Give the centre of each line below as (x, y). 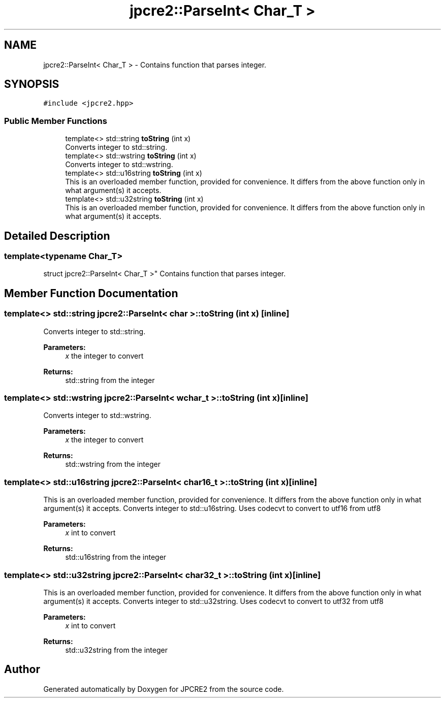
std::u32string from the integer (116, 650)
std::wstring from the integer (113, 464)
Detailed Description (57, 236)
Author (22, 669)
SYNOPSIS (32, 84)
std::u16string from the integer (116, 557)
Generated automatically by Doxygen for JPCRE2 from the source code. (164, 689)
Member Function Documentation (91, 293)
